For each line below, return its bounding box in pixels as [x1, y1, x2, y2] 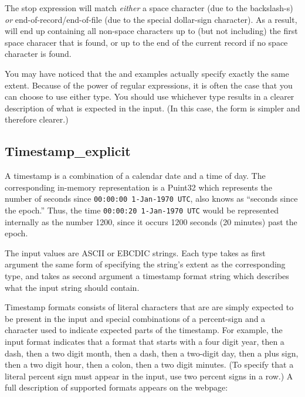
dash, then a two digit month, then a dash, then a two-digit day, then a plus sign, [5, 347, 299, 359]
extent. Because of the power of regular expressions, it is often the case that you [5, 79, 293, 91]
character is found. [5, 47, 72, 60]
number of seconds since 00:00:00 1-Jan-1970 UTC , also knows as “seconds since [5, 192, 298, 205]
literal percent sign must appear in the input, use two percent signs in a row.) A [5, 369, 293, 382]
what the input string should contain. [5, 281, 140, 293]
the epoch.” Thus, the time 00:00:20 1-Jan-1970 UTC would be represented [5, 203, 279, 216]
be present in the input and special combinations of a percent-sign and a [5, 312, 266, 324]
